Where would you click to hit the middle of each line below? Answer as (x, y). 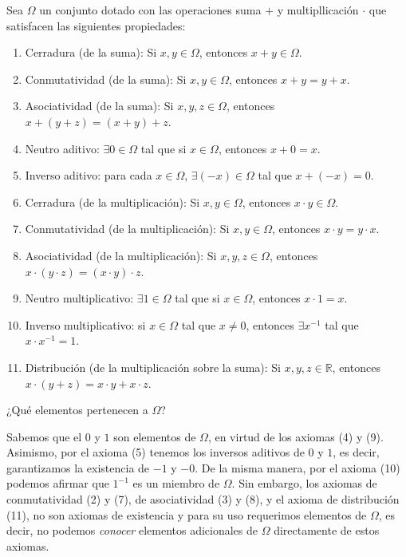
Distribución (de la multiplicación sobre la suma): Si (153, 367)
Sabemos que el (44, 436)
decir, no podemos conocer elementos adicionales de (132, 530)
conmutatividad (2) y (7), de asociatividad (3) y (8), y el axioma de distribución (203, 499)
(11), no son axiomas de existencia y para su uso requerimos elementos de (187, 514)
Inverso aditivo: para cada (89, 175)
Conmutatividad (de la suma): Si (106, 79)
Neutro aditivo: (62, 148)
